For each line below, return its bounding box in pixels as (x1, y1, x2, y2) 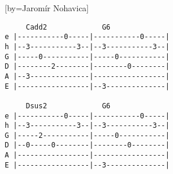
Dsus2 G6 (25, 101, 110, 110)
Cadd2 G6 (25, 22, 110, 31)
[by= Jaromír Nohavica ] (5, 2, 89, 14)
